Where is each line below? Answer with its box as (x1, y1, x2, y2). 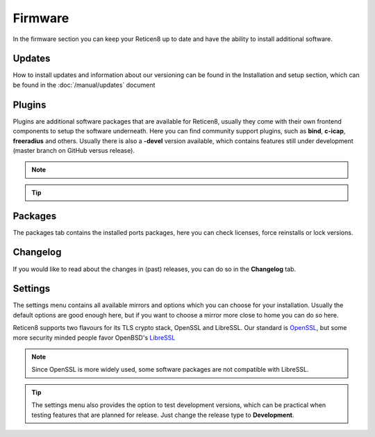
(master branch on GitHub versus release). (12, 146, 135, 154)
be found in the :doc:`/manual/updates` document (12, 81, 156, 89)
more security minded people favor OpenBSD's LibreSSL (12, 333, 176, 342)
